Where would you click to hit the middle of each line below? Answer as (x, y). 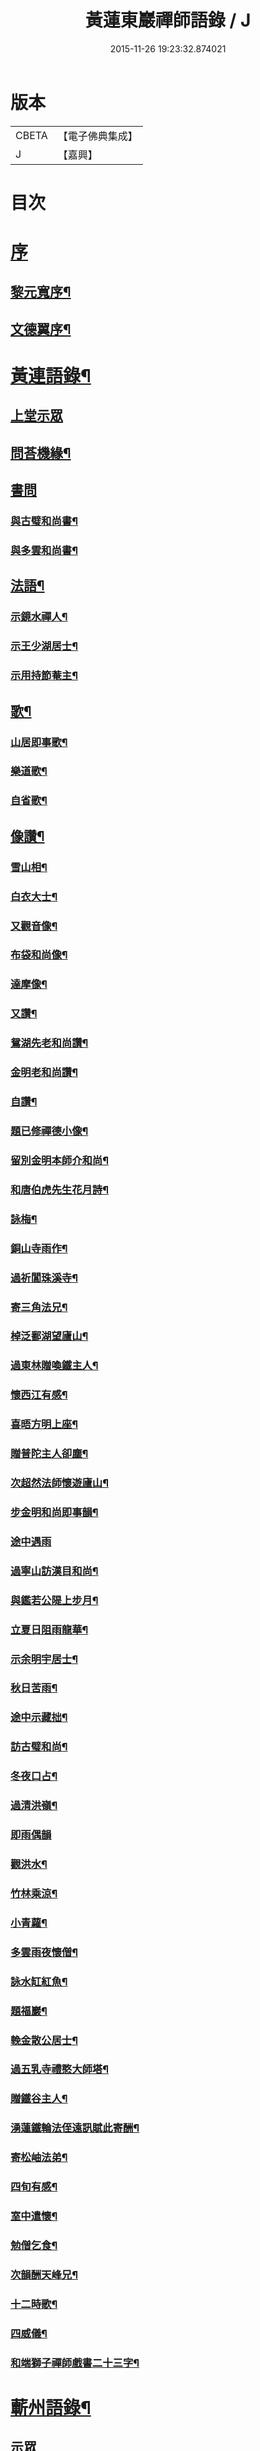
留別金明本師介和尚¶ (60, 1160)
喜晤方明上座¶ (44, 1424)
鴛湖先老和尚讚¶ (49, 1043)
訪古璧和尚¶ (39, 1747)
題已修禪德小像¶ (49, 1131)
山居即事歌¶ (39, 742)
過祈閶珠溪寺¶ (44, 1278)
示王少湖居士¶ (44, 646)
